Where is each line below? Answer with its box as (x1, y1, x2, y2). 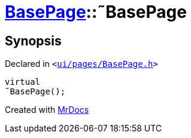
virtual (5, 77, 41, 87)
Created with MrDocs (5, 105, 89, 115)
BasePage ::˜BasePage (5, 2, 187, 22)
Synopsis (5, 33, 62, 48)
